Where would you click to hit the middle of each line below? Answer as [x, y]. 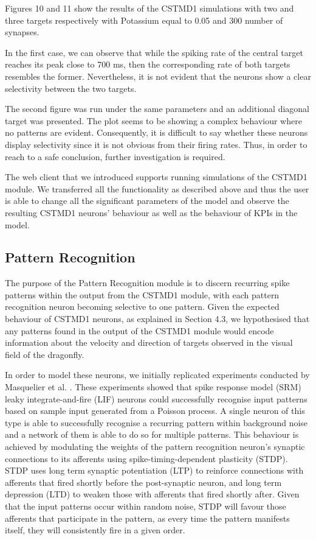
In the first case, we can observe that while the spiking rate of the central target [154, 52]
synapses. [22, 32]
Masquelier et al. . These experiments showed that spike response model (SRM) [153, 387]
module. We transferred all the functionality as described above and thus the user [157, 188]
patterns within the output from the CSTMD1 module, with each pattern [142, 294]
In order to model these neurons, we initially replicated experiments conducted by [157, 375]
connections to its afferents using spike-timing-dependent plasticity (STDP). [146, 458]
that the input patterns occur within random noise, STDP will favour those [146, 506]
